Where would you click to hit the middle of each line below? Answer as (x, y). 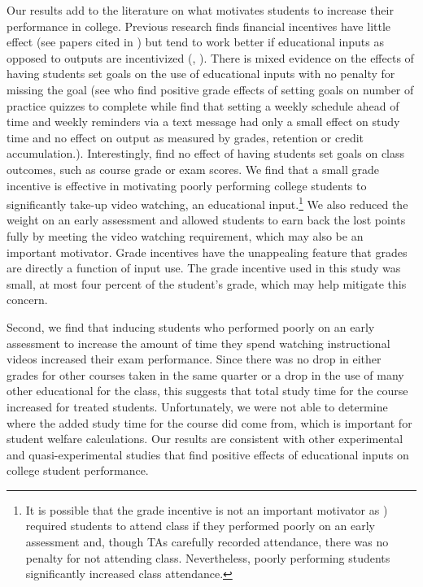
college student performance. (78, 470)
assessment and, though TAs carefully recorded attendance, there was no (207, 542)
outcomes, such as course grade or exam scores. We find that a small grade (193, 169)
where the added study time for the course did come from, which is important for (209, 422)
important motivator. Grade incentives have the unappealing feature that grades (207, 252)
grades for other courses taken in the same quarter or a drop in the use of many (205, 374)
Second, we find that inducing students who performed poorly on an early (191, 326)
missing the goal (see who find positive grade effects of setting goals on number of (210, 89)
